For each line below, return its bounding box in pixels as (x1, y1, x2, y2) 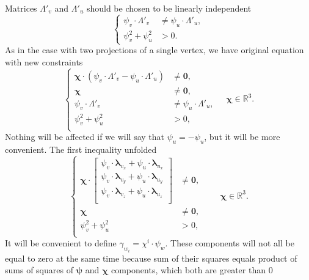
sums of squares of (5, 263, 73, 276)
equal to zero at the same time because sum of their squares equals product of (5, 251, 297, 264)
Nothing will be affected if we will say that (5, 130, 165, 143)
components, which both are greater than (111, 263, 266, 276)
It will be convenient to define (5, 237, 117, 249)
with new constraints (5, 55, 83, 68)
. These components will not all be (165, 237, 294, 249)
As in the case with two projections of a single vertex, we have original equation (5, 43, 304, 56)
